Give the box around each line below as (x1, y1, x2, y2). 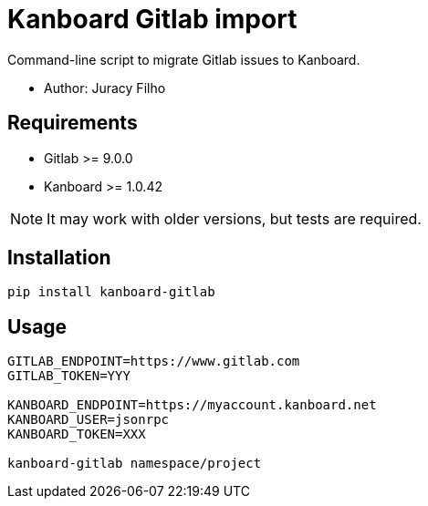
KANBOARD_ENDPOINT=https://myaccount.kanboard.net (7, 398, 377, 413)
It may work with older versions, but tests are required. (47, 209, 422, 228)
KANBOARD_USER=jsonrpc (7, 412, 170, 428)
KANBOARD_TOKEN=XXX (7, 427, 146, 442)
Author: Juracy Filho (44, 79, 166, 96)
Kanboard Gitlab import (7, 4, 298, 35)
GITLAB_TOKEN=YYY (7, 368, 130, 384)
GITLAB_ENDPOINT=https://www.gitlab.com (7, 354, 300, 369)
